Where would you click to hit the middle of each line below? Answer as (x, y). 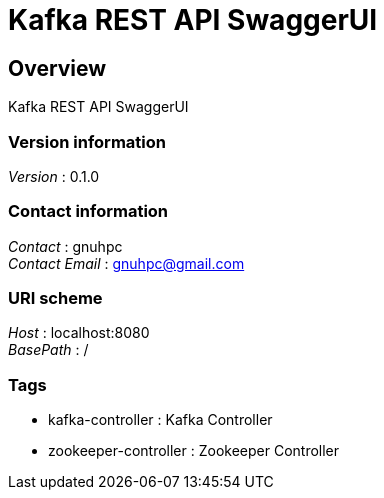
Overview (57, 68)
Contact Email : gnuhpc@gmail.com (126, 263)
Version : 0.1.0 (54, 176)
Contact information (88, 211)
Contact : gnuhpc (65, 246)
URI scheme (55, 298)
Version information (87, 141)
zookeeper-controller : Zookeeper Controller (194, 451)
